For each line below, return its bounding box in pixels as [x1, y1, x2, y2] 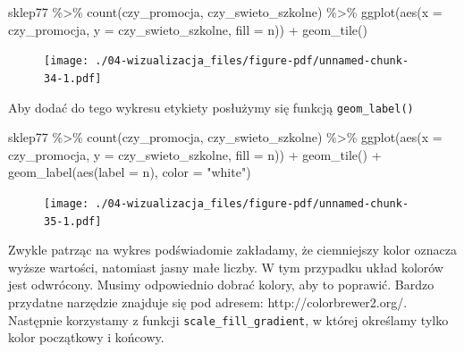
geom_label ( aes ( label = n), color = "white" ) [8, 163, 251, 181]
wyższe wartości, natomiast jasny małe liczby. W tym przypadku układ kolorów [8, 257, 443, 276]
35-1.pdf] [44, 214, 102, 228]
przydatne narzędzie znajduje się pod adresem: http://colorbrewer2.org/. [8, 293, 408, 312]
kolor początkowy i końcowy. [8, 328, 165, 347]
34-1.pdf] [44, 71, 102, 85]
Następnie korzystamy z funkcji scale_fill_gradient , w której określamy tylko [8, 310, 449, 329]
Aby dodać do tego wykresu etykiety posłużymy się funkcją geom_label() [8, 97, 414, 116]
